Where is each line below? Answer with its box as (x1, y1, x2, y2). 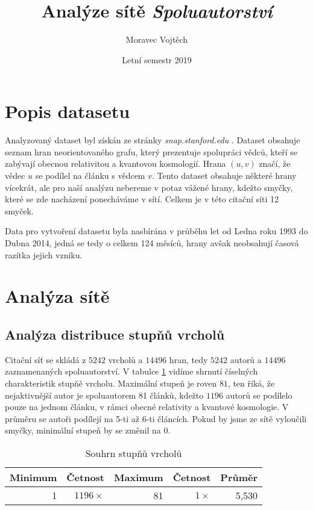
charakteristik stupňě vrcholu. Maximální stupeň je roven (5, 376, 217, 389)
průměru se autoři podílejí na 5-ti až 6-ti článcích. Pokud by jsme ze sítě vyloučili (5, 412, 307, 424)
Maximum (114, 470, 163, 484)
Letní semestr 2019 (122, 53, 192, 66)
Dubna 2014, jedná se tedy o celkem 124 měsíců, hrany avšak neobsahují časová (5, 237, 299, 249)
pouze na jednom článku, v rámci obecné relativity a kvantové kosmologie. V (5, 400, 289, 413)
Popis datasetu (5, 99, 130, 123)
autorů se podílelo (226, 388, 292, 401)
